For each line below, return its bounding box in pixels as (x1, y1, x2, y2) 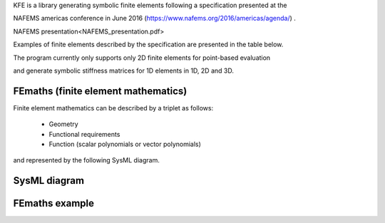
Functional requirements (48, 130, 120, 138)
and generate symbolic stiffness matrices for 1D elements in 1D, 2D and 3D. (13, 66, 235, 75)
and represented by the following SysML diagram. (13, 156, 160, 165)
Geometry (48, 120, 78, 128)
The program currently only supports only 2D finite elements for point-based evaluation (13, 53, 271, 62)
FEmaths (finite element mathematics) (13, 85, 188, 97)
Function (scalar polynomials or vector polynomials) (48, 140, 201, 149)
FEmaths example (13, 197, 95, 209)
